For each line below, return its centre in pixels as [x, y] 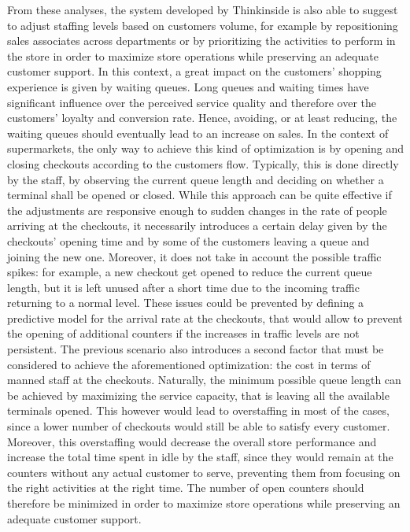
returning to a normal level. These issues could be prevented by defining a [186, 303]
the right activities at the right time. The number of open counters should [186, 488]
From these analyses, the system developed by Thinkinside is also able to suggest [203, 9]
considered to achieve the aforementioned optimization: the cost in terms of [189, 364]
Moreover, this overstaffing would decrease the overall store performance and [192, 441]
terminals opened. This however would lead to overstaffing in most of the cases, [198, 410]
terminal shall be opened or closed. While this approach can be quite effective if [199, 195]
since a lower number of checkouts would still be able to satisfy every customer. [199, 426]
